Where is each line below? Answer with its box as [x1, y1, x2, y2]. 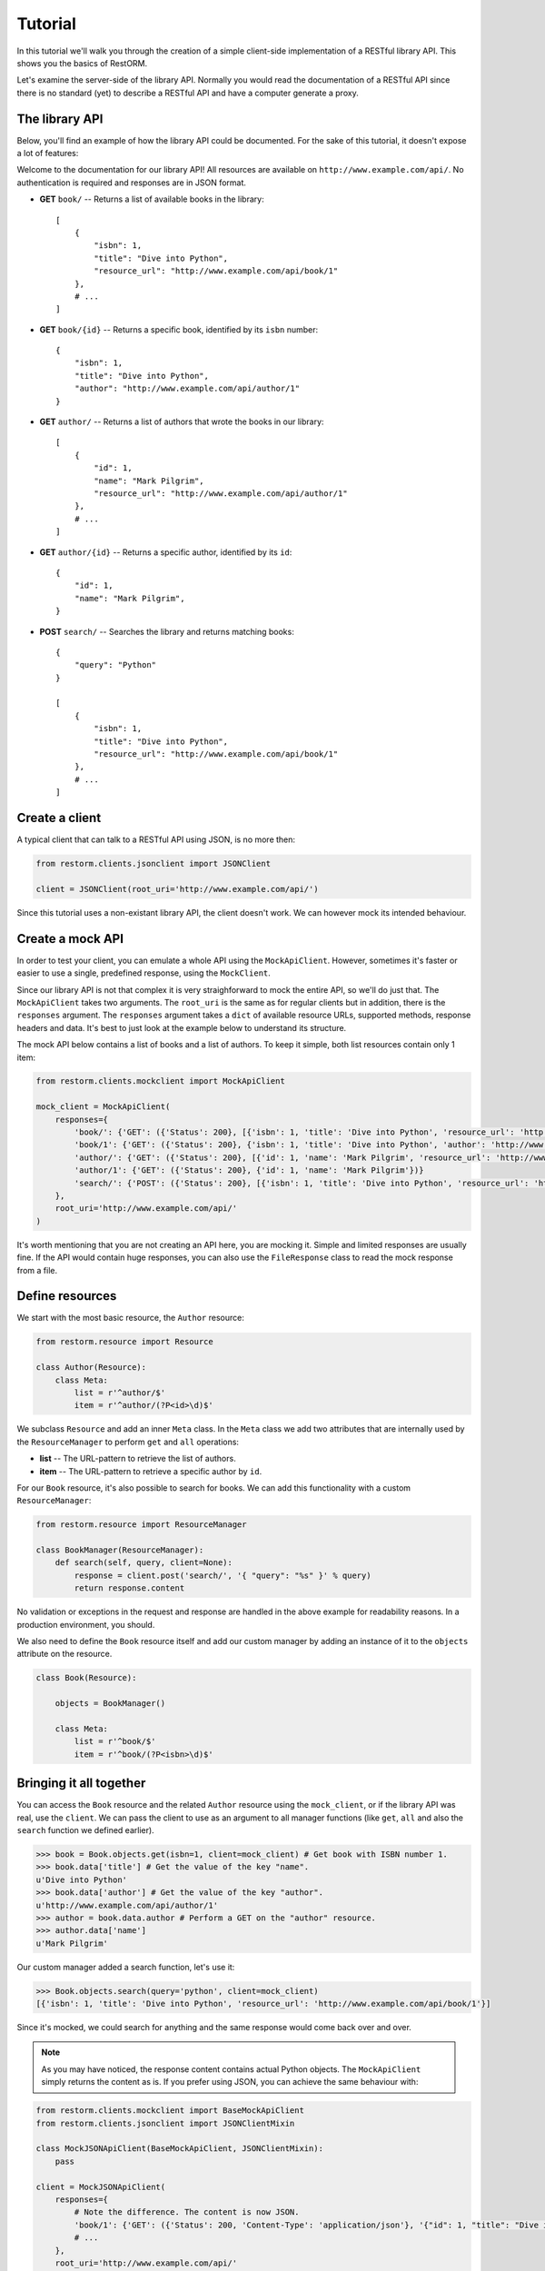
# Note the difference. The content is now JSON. [74, 2207, 300, 2217]
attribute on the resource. [16, 1649, 113, 1660]
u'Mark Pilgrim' [35, 1938, 109, 1949]
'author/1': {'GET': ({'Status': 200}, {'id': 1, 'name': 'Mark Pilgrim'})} [74, 1165, 424, 1175]
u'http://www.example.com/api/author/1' [35, 1899, 218, 1910]
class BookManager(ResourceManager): [35, 1545, 204, 1555]
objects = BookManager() [54, 1699, 166, 1709]
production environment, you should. [16, 1619, 155, 1630]
